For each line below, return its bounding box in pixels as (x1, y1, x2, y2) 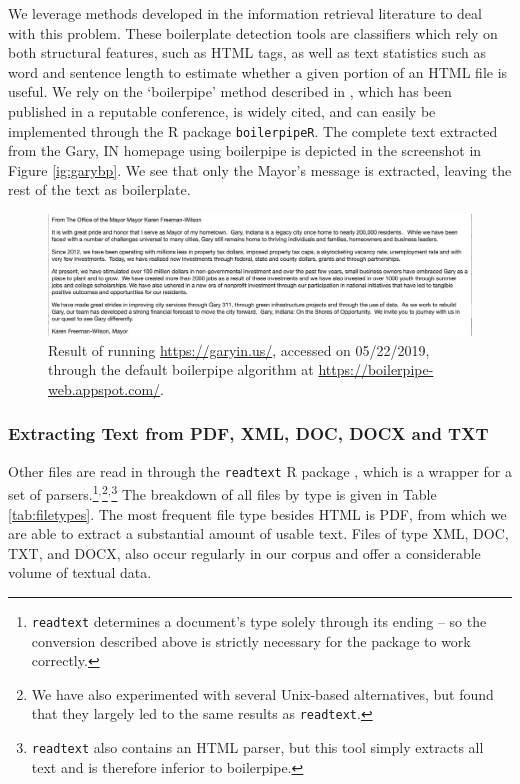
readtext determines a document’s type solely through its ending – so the (31, 611, 487, 632)
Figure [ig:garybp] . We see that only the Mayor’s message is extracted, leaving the (8, 159, 512, 180)
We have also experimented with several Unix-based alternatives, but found (31, 683, 494, 704)
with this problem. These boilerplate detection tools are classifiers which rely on (8, 22, 498, 43)
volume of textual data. (8, 562, 152, 583)
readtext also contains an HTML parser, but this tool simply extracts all (31, 737, 484, 758)
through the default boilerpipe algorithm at (48, 359, 314, 380)
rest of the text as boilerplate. (8, 179, 191, 200)
